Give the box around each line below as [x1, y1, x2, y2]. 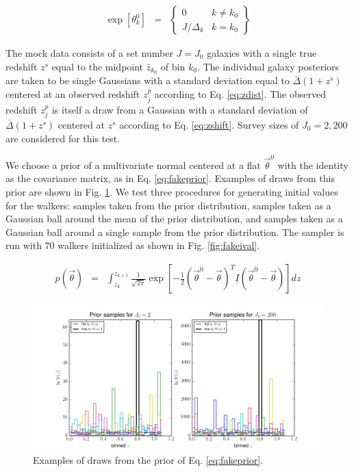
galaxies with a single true [207, 46, 317, 60]
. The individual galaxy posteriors [197, 59, 340, 73]
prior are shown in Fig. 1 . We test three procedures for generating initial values [5, 185, 338, 199]
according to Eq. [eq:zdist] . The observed [154, 87, 326, 101]
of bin [160, 59, 186, 73]
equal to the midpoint [51, 59, 144, 73]
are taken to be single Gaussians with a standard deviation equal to [5, 73, 290, 88]
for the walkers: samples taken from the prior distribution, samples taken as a [5, 198, 331, 212]
